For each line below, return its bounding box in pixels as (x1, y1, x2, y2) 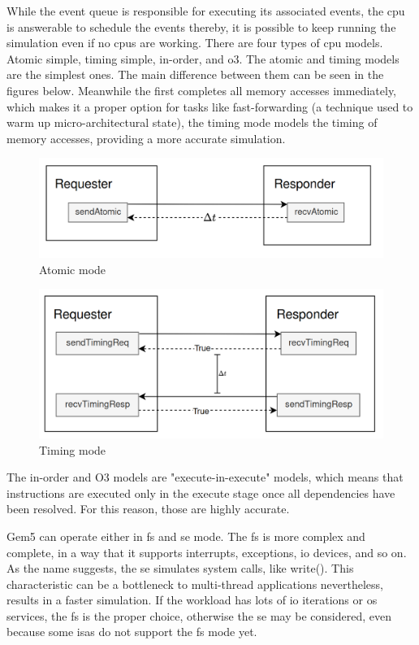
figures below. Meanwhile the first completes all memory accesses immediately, (6, 81, 397, 98)
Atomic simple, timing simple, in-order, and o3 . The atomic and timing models (6, 50, 400, 67)
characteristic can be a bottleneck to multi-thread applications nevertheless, (6, 575, 384, 592)
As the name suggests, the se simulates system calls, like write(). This (6, 560, 354, 577)
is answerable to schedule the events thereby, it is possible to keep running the (6, 18, 396, 35)
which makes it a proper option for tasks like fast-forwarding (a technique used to (6, 98, 413, 115)
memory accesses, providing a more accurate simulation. (6, 129, 286, 146)
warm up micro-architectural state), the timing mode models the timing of (6, 114, 378, 131)
